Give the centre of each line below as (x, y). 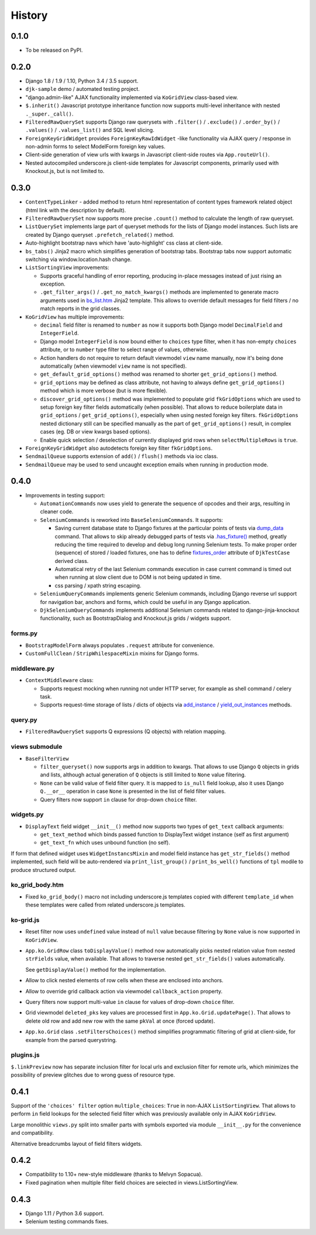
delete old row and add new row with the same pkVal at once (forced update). (120, 1021)
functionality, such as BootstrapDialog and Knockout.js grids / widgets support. (135, 618)
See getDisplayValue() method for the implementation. (96, 969)
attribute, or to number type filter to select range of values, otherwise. (124, 350)
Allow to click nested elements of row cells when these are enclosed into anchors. (124, 980)
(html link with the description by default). (76, 210)
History (29, 15)
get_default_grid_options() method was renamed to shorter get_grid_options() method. (159, 374)
